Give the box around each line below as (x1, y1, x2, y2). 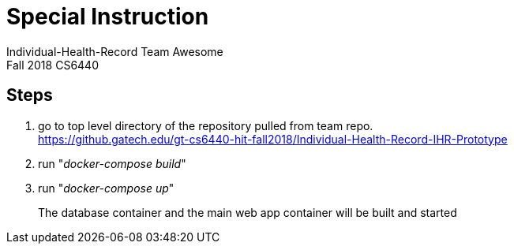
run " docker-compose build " (38, 156, 186, 170)
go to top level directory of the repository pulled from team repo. (38, 118, 373, 132)
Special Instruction (6, 3, 209, 30)
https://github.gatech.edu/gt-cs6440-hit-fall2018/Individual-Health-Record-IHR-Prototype (38, 132, 508, 146)
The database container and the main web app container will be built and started (38, 205, 457, 219)
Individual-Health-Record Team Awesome (6, 44, 223, 58)
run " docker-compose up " (38, 181, 174, 195)
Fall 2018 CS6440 (6, 58, 99, 72)
